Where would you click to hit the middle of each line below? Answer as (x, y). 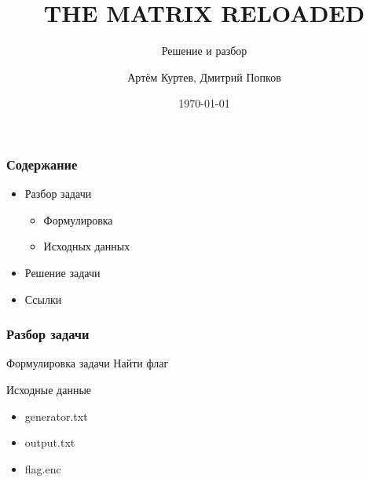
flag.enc (43, 468)
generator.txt (56, 416)
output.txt (50, 442)
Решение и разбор (204, 51)
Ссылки (43, 299)
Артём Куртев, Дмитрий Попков (204, 77)
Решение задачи (62, 272)
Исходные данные (49, 389)
